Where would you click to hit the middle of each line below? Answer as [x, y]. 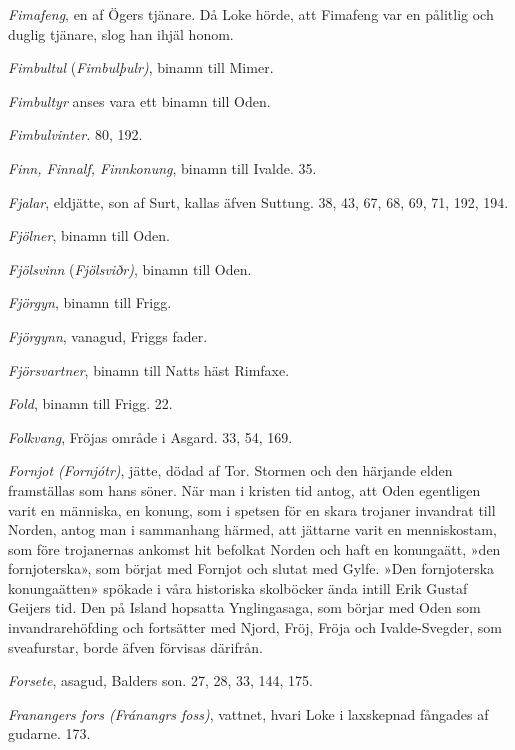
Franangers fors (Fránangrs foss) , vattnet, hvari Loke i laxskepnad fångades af [248, 713]
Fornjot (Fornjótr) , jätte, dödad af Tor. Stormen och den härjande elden [230, 470]
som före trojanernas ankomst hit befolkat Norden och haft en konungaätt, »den [254, 548]
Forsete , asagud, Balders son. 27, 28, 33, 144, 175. [161, 680]
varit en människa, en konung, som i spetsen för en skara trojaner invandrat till [252, 509]
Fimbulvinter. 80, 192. [75, 134]
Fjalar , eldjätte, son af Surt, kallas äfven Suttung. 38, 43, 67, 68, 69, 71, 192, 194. [258, 201]
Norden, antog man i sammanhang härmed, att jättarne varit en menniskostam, [252, 529]
